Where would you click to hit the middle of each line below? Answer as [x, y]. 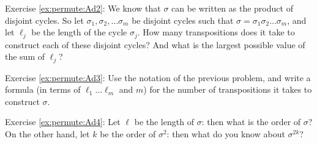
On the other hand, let [47, 134]
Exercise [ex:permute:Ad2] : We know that [83, 8]
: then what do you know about [226, 134]
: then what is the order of [251, 122]
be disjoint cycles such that [183, 20]
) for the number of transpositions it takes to [228, 89]
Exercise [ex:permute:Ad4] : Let [63, 122]
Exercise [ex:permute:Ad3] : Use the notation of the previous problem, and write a [158, 77]
